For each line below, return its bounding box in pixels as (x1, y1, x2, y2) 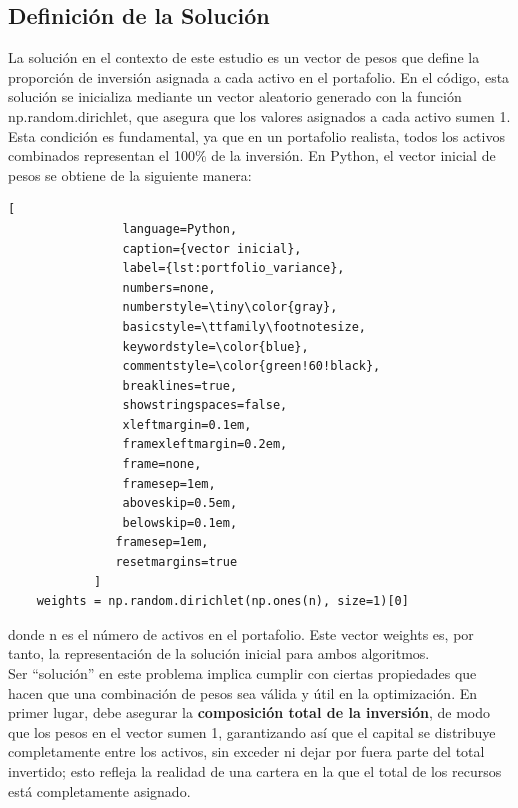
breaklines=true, (122, 378, 238, 393)
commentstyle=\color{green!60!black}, (122, 359, 381, 374)
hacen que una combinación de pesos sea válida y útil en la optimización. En (8, 682, 478, 703)
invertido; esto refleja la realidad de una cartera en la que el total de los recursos (8, 760, 502, 781)
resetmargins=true (115, 555, 238, 570)
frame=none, (122, 457, 202, 472)
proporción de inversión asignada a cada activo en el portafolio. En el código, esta (8, 66, 510, 87)
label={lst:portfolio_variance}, (122, 261, 345, 276)
